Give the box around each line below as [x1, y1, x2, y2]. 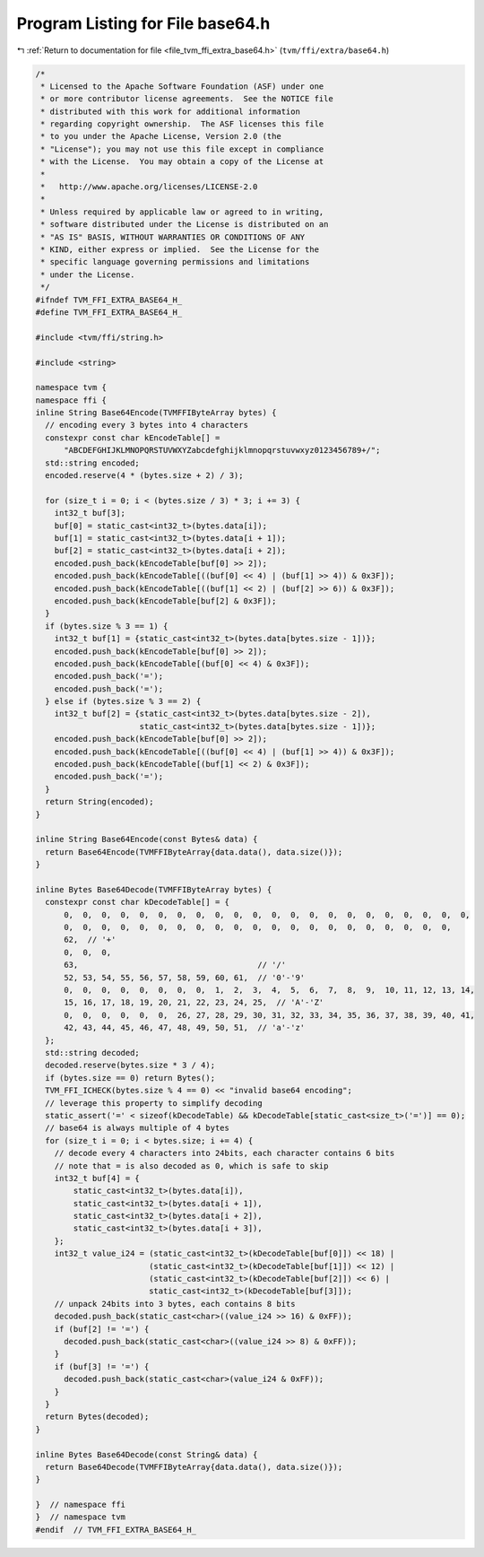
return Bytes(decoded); [45, 1412, 150, 1422]
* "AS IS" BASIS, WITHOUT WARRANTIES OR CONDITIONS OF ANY [40, 231, 306, 242]
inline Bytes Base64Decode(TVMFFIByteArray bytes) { [35, 884, 272, 894]
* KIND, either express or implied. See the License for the [40, 245, 320, 255]
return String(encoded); [45, 796, 154, 807]
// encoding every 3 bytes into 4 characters [45, 420, 248, 431]
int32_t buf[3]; [54, 508, 125, 518]
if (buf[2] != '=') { [54, 1324, 150, 1334]
